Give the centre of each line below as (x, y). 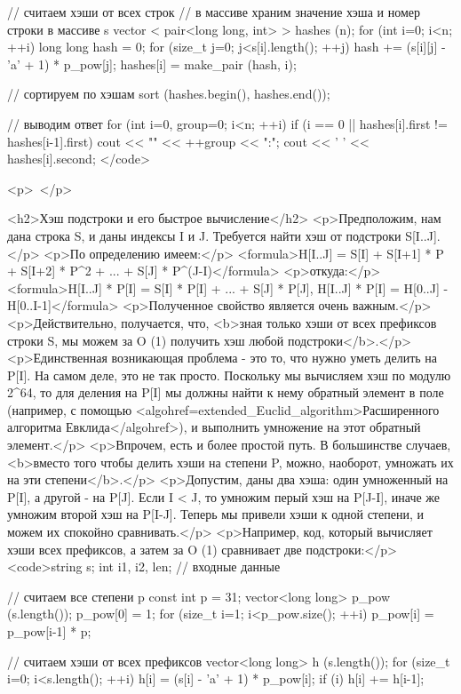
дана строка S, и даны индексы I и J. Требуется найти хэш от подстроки (204, 235)
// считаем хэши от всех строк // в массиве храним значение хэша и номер (214, 12)
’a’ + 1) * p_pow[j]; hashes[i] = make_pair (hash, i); (152, 64)
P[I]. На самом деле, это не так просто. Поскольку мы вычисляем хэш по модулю (229, 375)
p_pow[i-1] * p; (49, 631)
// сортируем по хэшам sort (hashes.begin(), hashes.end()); (169, 94)
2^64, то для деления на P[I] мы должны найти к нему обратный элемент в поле (226, 392)
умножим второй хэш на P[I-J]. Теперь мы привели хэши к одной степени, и (215, 514)
